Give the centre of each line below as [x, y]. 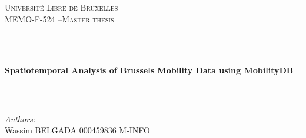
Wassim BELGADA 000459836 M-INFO [78, 130]
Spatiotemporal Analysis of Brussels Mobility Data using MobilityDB [149, 70]
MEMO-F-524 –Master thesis [59, 18]
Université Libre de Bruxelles [61, 7]
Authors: [20, 118]
